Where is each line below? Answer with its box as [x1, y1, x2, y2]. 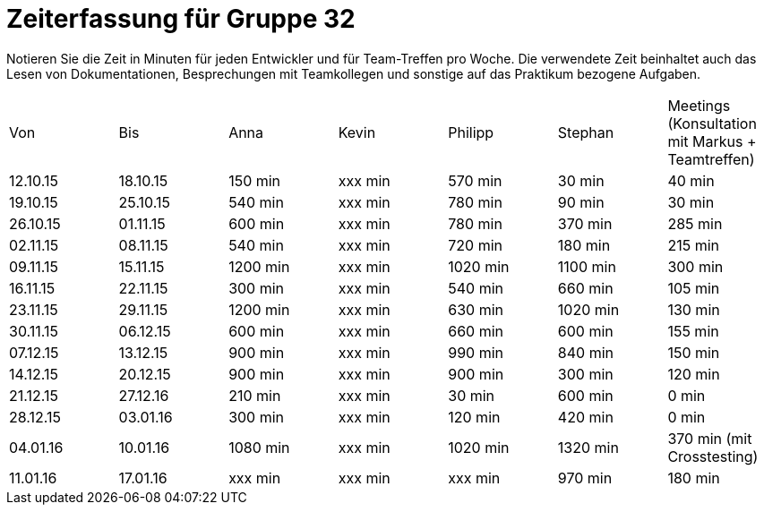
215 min [667, 235, 719, 254]
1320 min [557, 438, 619, 457]
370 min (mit [667, 429, 752, 448]
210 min [228, 386, 281, 405]
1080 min [228, 438, 290, 457]
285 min [667, 214, 723, 233]
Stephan [557, 123, 614, 141]
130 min [667, 300, 720, 319]
